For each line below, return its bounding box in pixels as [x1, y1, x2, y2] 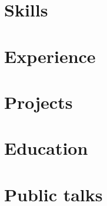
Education [4, 136, 88, 160]
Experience [4, 44, 96, 68]
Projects [4, 89, 73, 114]
